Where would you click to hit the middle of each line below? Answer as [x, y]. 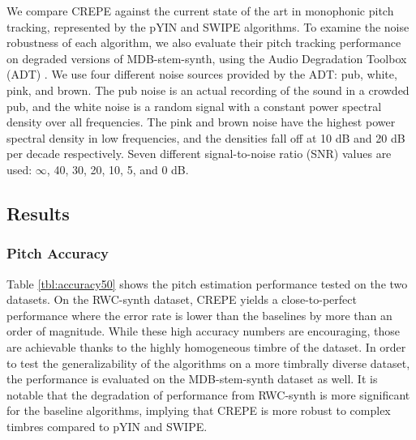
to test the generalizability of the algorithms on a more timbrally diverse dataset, [208, 363]
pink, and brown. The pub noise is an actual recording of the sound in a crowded [208, 90]
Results [38, 213]
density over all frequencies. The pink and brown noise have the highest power [201, 122]
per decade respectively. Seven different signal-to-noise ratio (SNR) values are [199, 154]
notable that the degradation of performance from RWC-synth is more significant [208, 394]
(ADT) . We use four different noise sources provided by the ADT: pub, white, [202, 74]
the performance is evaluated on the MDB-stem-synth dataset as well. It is [192, 379]
